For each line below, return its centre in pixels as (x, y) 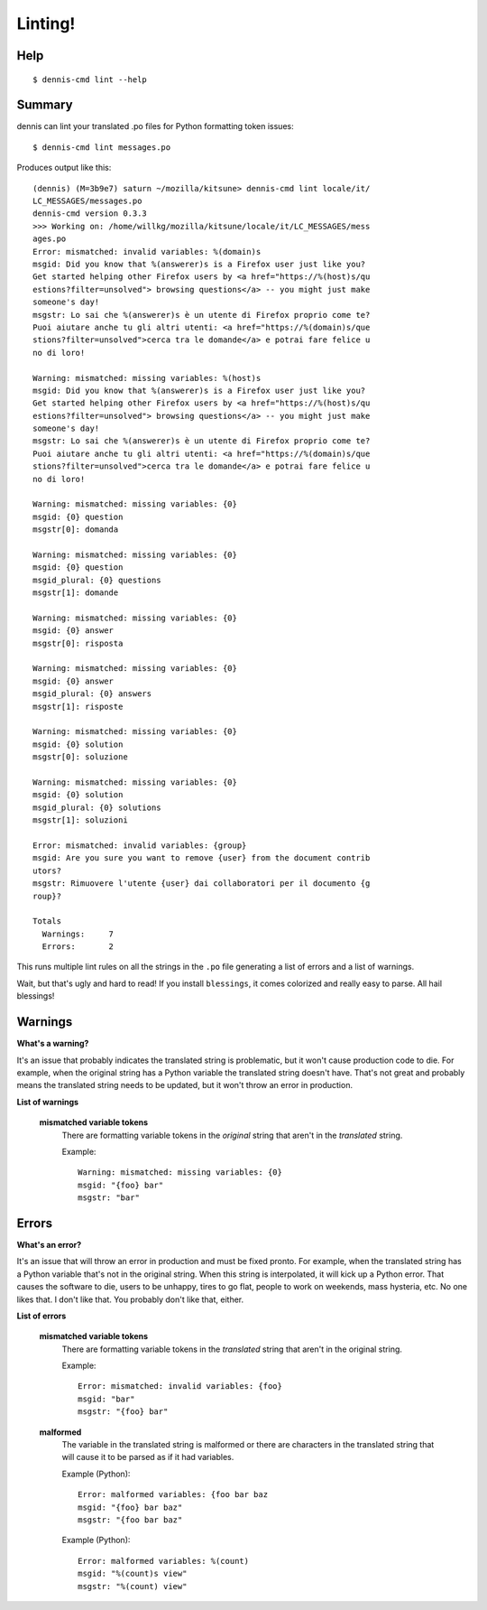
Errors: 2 (78, 947)
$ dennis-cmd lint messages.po (102, 147)
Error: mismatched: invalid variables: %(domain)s (147, 251)
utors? (47, 870)
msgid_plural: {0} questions (97, 580)
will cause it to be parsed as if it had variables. (148, 1457)
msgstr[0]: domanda (76, 530)
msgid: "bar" (106, 1399)
